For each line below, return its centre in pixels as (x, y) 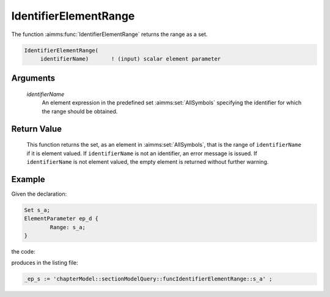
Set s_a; (37, 210)
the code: (24, 251)
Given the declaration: (39, 194)
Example (28, 179)
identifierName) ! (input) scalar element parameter (130, 59)
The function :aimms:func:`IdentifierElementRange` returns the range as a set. (109, 34)
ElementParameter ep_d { (61, 219)
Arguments (33, 79)
